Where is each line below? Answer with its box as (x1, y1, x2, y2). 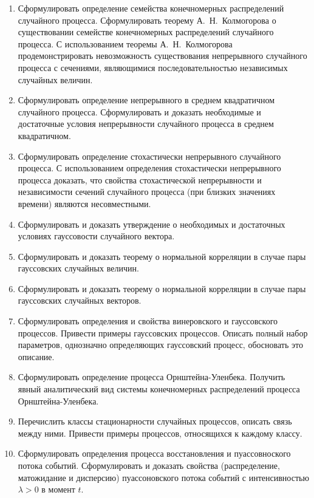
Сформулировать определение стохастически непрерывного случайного (18, 149, 281, 162)
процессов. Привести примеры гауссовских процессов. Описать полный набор (18, 326, 308, 339)
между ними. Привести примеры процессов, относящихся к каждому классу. (18, 426, 302, 439)
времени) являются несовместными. (18, 197, 151, 210)
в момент (41, 483, 75, 496)
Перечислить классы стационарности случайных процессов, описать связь (18, 415, 292, 428)
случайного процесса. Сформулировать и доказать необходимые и (18, 105, 261, 118)
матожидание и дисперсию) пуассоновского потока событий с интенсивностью (18, 471, 309, 483)
